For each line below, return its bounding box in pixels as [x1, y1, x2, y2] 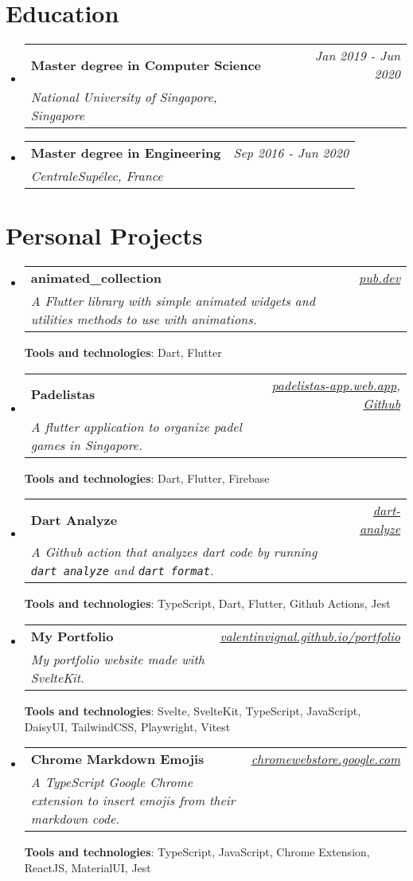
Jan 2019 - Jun [314, 46, 400, 65]
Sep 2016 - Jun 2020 [233, 143, 349, 162]
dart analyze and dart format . [30, 561, 214, 580]
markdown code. [30, 809, 120, 828]
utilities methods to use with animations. [30, 310, 257, 329]
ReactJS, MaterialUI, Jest [24, 859, 151, 875]
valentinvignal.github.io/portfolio [220, 627, 400, 646]
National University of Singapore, [30, 88, 217, 107]
